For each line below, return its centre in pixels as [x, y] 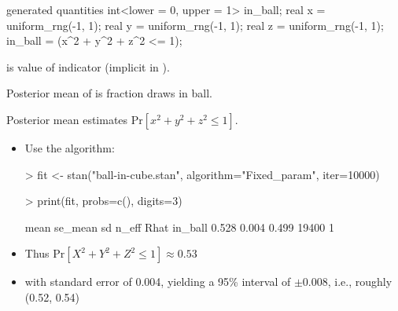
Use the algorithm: [70, 147]
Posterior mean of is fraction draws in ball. [109, 93]
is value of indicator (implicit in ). [88, 66]
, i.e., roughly [360, 282]
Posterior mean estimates [67, 119]
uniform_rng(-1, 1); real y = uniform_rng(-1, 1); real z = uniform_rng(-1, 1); [195, 25]
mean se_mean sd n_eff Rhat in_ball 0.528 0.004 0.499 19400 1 [179, 227]
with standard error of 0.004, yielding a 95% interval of [158, 282]
